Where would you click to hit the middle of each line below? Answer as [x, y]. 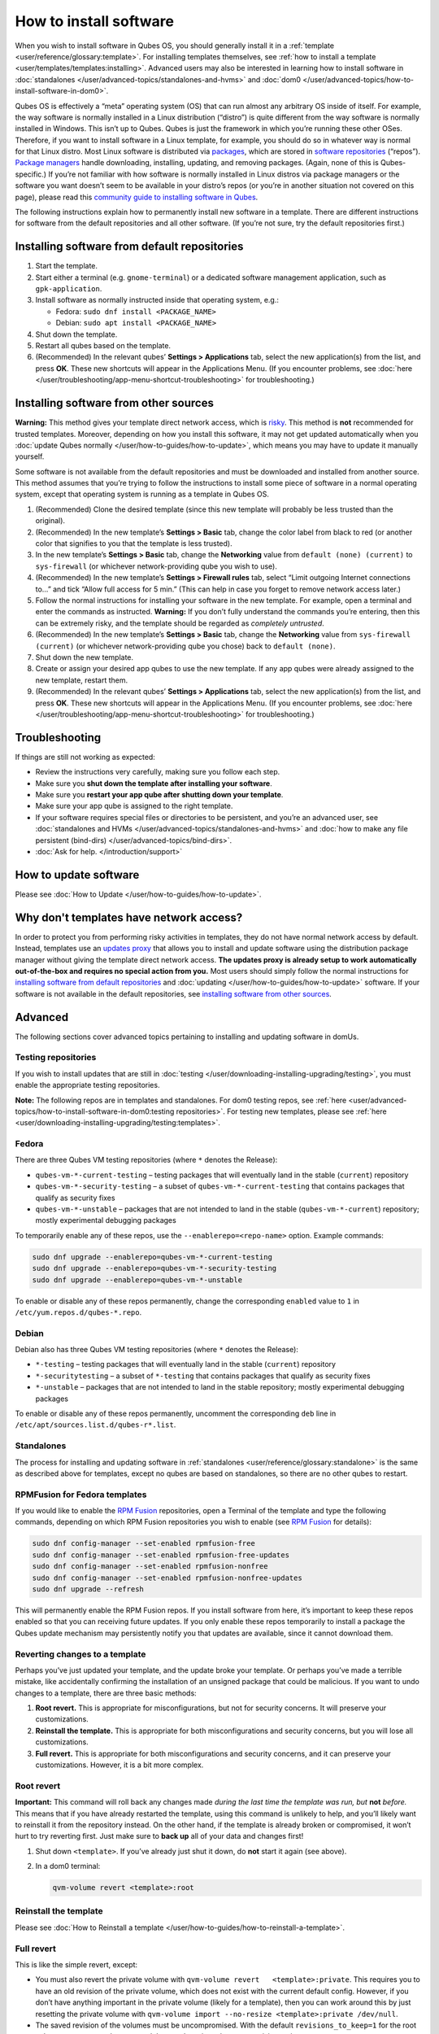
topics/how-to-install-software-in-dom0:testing [95, 1111]
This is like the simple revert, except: [76, 1964]
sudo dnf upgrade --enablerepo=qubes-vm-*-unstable [137, 1280]
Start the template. [66, 266]
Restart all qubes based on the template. [103, 346]
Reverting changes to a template [80, 1654]
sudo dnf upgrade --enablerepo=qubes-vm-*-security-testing [154, 1268]
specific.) [31, 174]
